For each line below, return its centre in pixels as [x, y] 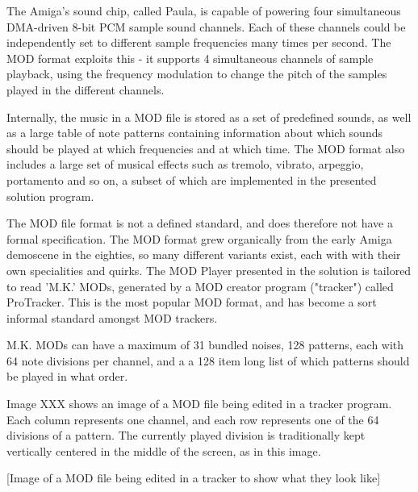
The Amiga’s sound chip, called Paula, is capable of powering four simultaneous [204, 10]
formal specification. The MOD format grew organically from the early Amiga [199, 238]
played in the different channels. [86, 89]
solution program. [50, 196]
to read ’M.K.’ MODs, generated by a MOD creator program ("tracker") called [200, 286]
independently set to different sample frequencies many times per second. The [199, 42]
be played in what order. [67, 376]
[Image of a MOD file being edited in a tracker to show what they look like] [194, 478]
